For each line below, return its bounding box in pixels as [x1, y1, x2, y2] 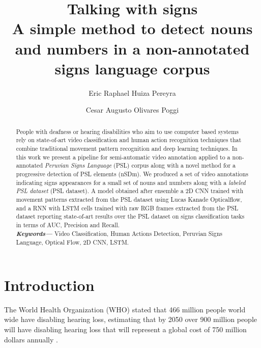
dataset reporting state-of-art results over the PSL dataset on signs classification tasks [16, 212, 245, 221]
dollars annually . [4, 334, 58, 344]
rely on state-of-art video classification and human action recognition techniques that [16, 136, 242, 144]
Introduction [4, 274, 95, 295]
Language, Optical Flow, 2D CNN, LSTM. [16, 238, 129, 247]
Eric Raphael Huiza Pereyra [89, 87, 176, 98]
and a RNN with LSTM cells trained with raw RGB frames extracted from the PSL [16, 203, 239, 212]
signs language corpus [54, 58, 210, 78]
